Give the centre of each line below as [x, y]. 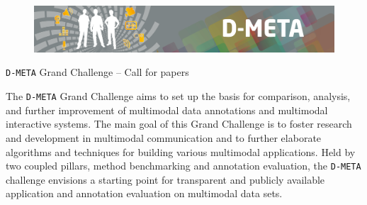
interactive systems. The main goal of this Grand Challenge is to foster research [179, 124]
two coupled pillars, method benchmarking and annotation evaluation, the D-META [183, 166]
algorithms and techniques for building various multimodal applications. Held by [181, 151]
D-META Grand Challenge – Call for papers [97, 72]
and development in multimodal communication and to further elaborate [164, 137]
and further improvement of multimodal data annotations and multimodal [167, 110]
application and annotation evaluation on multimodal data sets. [144, 193]
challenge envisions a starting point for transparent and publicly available [165, 179]
